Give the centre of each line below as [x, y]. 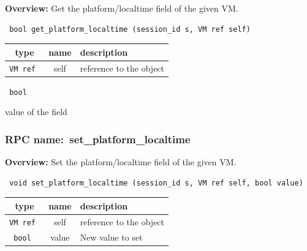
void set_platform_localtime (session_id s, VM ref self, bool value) [156, 183]
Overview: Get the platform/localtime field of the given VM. [122, 8]
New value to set [111, 237]
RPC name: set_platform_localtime [98, 139]
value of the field [36, 112]
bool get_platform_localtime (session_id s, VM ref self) [130, 29]
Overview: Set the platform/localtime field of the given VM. [121, 162]
